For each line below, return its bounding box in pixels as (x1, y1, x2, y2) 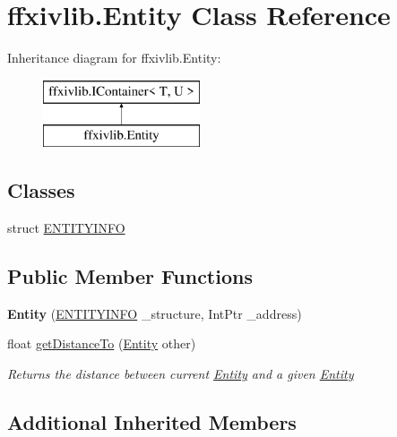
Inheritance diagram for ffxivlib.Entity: (7, 48, 221, 67)
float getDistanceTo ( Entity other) (7, 334, 196, 353)
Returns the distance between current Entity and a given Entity (7, 364, 354, 383)
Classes (7, 176, 75, 204)
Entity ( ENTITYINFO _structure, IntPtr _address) (7, 304, 302, 322)
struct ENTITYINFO (7, 218, 125, 237)
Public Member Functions (7, 262, 253, 290)
